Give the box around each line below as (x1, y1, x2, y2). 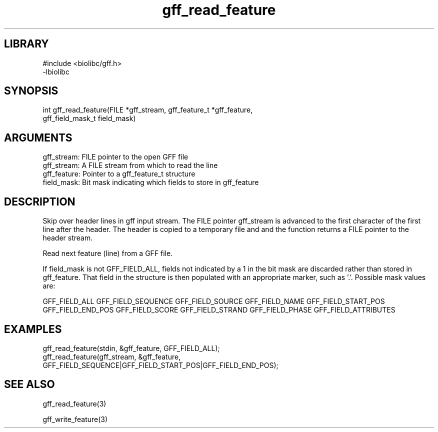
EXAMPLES (4, 322, 62, 335)
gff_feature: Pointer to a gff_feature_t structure (42, 169, 195, 178)
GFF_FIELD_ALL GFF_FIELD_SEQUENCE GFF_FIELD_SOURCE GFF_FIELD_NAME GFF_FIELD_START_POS (42, 297, 385, 306)
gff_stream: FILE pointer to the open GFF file (42, 152, 188, 161)
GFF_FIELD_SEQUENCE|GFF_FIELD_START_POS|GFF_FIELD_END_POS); (42, 360, 278, 369)
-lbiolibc (42, 67, 69, 76)
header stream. (42, 233, 93, 242)
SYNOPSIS (4, 84, 58, 97)
